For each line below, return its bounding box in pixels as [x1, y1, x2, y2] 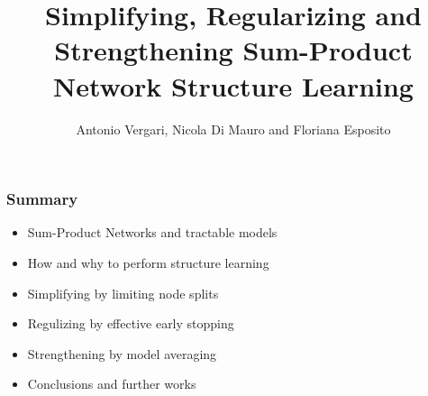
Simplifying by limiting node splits [27, 283, 219, 302]
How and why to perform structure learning [27, 253, 269, 272]
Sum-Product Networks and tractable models [27, 223, 278, 242]
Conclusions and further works [27, 374, 196, 393]
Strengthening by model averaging [27, 344, 217, 363]
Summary [6, 188, 78, 210]
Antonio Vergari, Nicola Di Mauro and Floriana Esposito [76, 119, 391, 138]
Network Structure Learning [53, 67, 414, 104]
